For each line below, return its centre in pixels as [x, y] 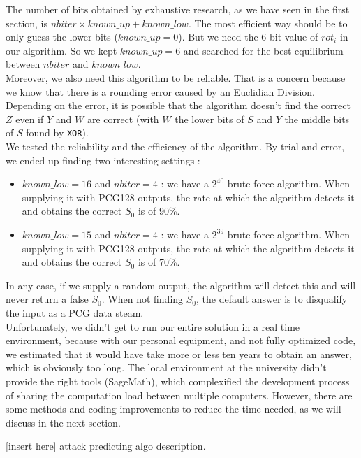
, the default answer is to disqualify [272, 299]
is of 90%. [159, 211]
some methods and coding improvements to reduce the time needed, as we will [174, 409]
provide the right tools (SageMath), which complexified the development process [178, 381]
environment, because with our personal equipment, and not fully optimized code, [181, 340]
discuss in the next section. [63, 422]
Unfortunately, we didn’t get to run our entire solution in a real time [153, 326]
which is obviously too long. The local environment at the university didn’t [166, 367]
